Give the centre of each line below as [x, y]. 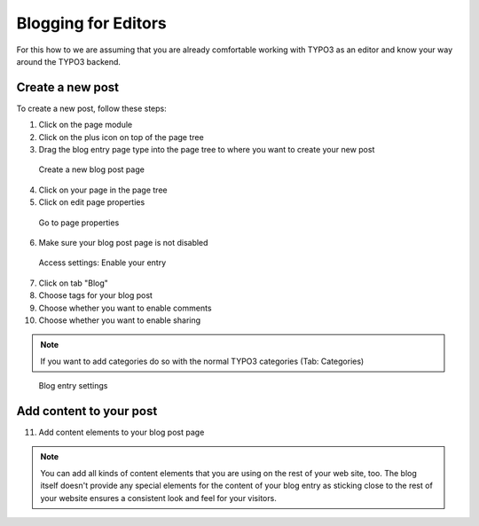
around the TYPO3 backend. [69, 61]
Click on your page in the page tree [103, 190]
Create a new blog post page [92, 169]
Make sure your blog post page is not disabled [123, 242]
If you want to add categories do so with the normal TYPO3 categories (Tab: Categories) [202, 361]
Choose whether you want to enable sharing [120, 320]
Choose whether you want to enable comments [125, 308]
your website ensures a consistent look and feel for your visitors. [158, 498]
